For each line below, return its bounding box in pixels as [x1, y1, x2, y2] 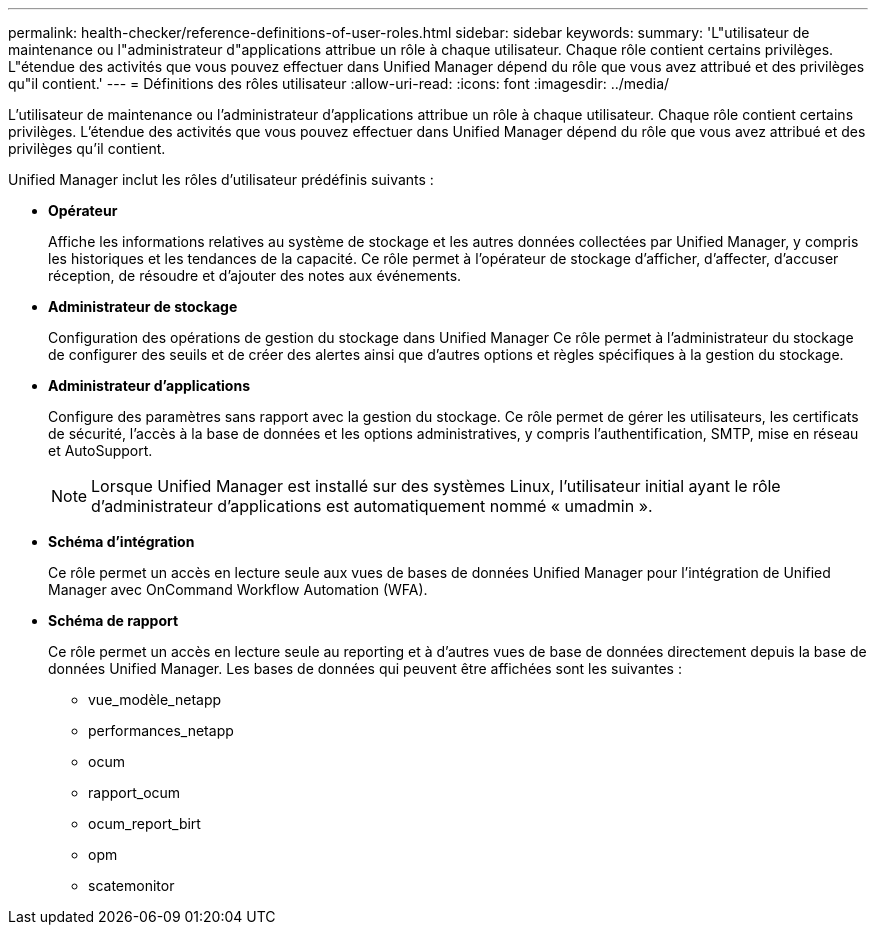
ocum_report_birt [88, 815, 201, 832]
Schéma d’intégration [48, 533, 195, 550]
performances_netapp [88, 722, 234, 739]
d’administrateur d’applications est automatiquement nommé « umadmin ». [91, 496, 653, 516]
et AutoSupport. [48, 442, 153, 459]
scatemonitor [88, 877, 175, 894]
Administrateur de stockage [48, 298, 238, 315]
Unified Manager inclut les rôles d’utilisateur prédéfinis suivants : [8, 171, 434, 188]
